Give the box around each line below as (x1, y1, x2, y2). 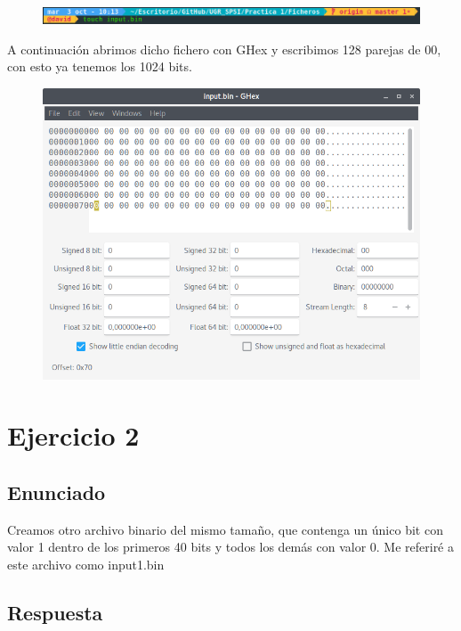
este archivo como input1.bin (7, 554, 165, 573)
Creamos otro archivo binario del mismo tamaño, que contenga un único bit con (7, 520, 443, 538)
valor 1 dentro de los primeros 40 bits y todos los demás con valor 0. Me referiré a (7, 537, 454, 556)
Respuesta (7, 598, 103, 626)
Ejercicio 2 (7, 417, 140, 454)
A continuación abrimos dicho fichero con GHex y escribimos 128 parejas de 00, (7, 39, 441, 58)
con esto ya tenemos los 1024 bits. (7, 57, 192, 76)
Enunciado (7, 478, 106, 505)
